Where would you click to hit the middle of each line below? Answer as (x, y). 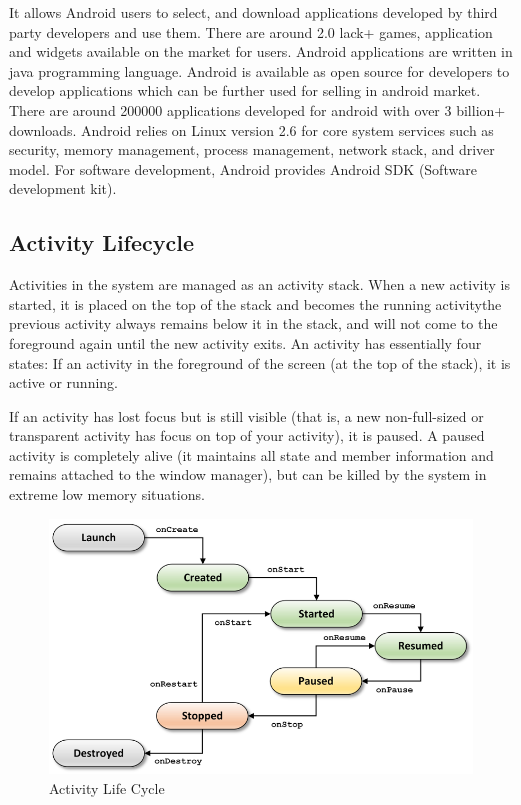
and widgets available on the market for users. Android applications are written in (261, 51)
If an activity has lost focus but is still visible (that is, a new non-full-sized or (246, 415)
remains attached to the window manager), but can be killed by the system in (248, 474)
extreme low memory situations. (107, 494)
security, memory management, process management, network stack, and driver (252, 149)
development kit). (63, 188)
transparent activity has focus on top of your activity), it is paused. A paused (247, 435)
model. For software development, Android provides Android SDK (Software (243, 168)
